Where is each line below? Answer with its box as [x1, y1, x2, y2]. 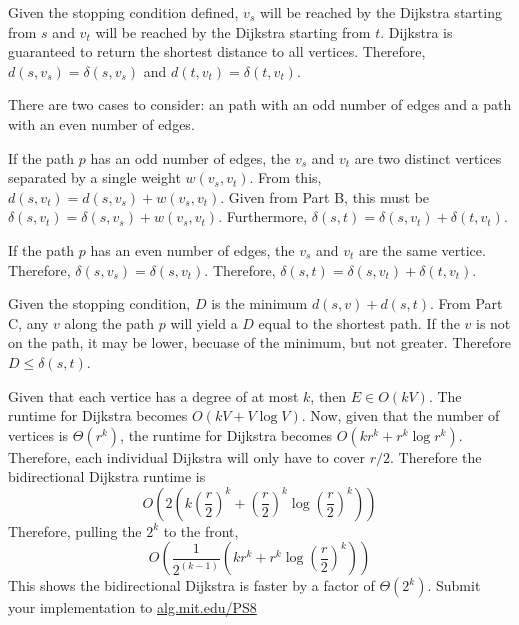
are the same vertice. [359, 239, 486, 260]
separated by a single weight [8, 167, 181, 188]
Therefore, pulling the [8, 520, 142, 541]
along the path [64, 312, 155, 333]
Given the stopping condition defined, [8, 2, 239, 22]
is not [475, 312, 511, 333]
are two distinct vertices [354, 147, 502, 168]
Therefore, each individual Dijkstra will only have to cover [8, 446, 366, 467]
